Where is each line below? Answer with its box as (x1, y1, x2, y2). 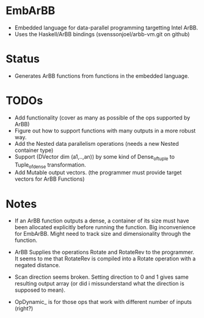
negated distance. (14, 262, 60, 269)
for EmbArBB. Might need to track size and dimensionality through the (14, 230, 191, 238)
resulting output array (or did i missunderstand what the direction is (14, 280, 184, 287)
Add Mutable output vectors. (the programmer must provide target (14, 169, 182, 176)
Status (5, 52, 40, 66)
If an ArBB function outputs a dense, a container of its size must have (14, 217, 189, 224)
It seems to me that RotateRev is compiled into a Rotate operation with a (14, 255, 196, 262)
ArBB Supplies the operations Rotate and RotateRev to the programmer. (14, 249, 195, 256)
